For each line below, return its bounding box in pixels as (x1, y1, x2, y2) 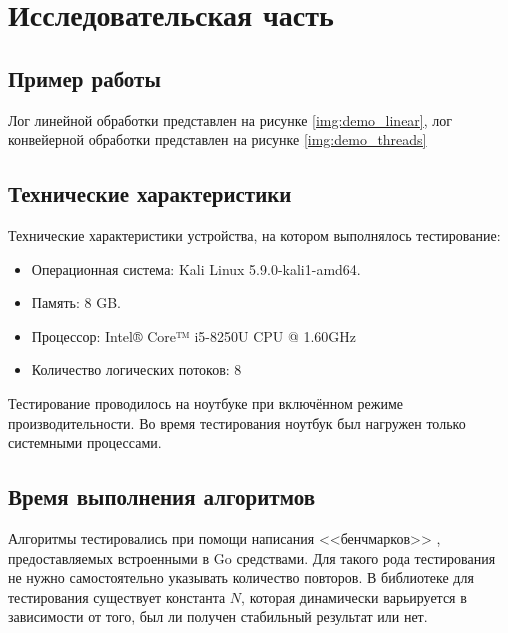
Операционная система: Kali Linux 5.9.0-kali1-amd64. (31, 258, 361, 279)
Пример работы (8, 62, 161, 93)
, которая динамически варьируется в (241, 586, 467, 607)
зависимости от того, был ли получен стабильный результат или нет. (8, 606, 428, 627)
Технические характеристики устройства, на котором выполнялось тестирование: (8, 224, 501, 245)
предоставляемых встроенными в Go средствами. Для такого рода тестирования (8, 547, 496, 568)
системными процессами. (8, 432, 162, 453)
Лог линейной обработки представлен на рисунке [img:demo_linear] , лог (8, 109, 453, 130)
